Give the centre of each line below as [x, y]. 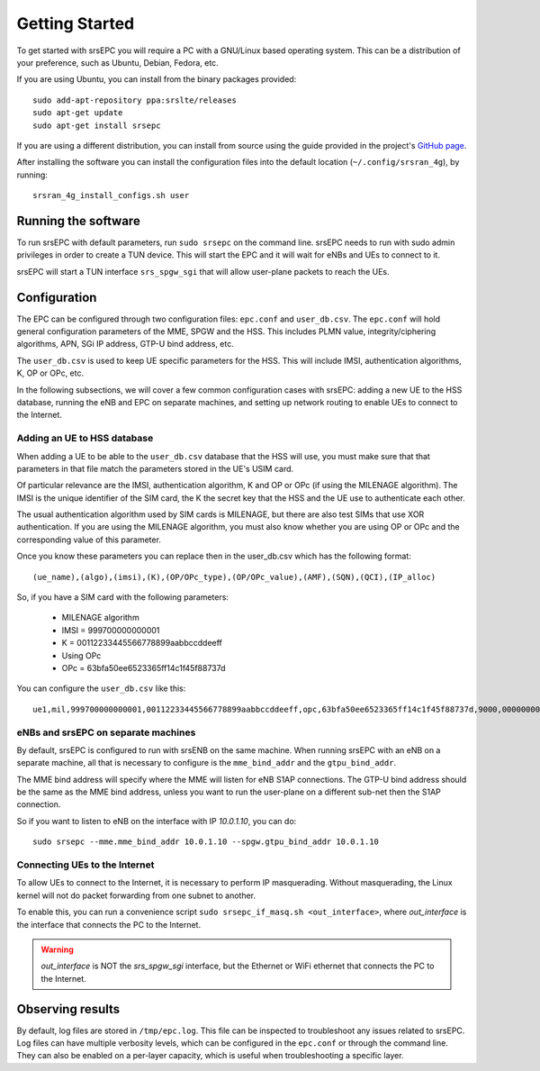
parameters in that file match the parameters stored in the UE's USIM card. [155, 468]
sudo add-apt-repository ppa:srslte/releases [135, 100]
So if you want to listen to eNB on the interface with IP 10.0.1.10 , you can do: [157, 821]
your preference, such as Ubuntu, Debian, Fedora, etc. [118, 62]
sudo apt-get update [78, 113]
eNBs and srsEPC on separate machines [106, 732]
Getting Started [76, 23]
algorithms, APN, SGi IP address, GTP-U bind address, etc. [125, 344]
